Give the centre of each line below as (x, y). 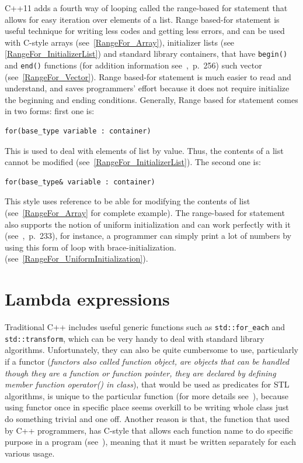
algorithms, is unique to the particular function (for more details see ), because (147, 395)
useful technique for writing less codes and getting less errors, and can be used (145, 31)
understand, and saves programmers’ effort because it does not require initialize (147, 88)
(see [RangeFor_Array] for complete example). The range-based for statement (145, 213)
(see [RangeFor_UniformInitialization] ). (76, 258)
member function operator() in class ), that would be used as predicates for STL (147, 384)
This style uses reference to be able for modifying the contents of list (128, 201)
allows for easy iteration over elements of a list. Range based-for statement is (142, 19)
